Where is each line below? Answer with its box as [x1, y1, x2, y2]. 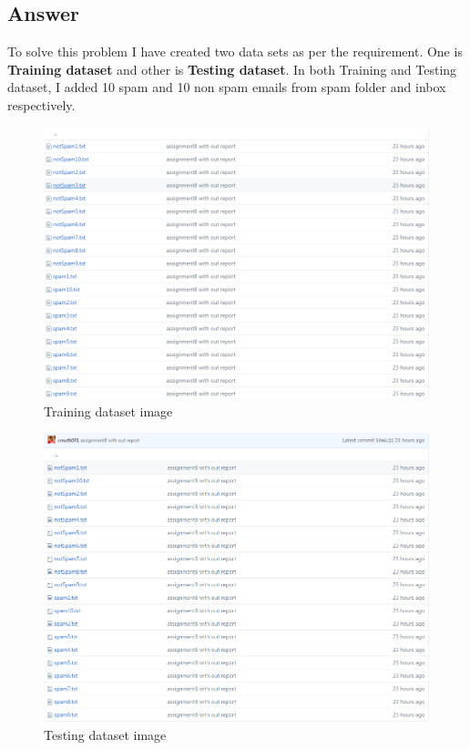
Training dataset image [44, 401, 173, 420]
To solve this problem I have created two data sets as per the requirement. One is [7, 42, 463, 61]
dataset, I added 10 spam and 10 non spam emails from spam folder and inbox [7, 77, 446, 97]
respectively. [7, 95, 76, 114]
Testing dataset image [44, 724, 167, 744]
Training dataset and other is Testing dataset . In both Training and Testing [7, 59, 457, 78]
